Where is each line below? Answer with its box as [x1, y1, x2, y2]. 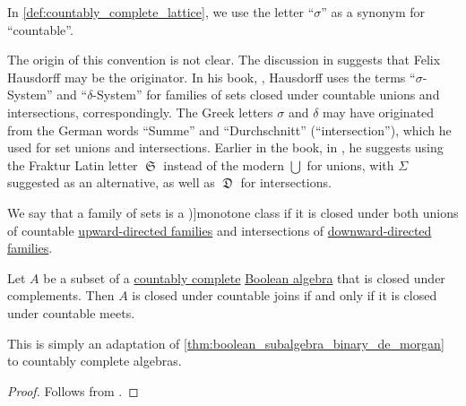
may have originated [323, 102, 435, 121]
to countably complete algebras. [7, 351, 182, 370]
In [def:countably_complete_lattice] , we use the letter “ [7, 3, 315, 21]
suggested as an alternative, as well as [7, 173, 215, 192]
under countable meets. [7, 303, 135, 322]
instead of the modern [163, 155, 284, 174]
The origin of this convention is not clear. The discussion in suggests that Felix [7, 50, 441, 69]
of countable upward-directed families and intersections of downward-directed [7, 220, 432, 239]
